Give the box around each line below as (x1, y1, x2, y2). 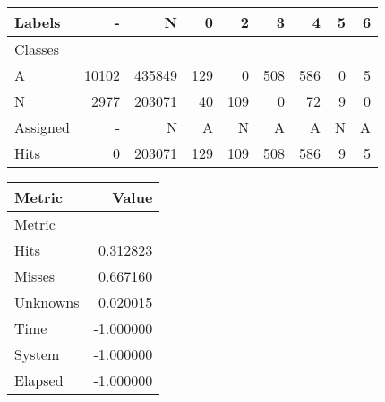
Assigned (14, 117, 70, 137)
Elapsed (14, 370, 64, 390)
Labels (14, 12, 61, 32)
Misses (14, 266, 56, 286)
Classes (14, 39, 60, 59)
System (14, 344, 60, 364)
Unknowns (14, 292, 80, 312)
